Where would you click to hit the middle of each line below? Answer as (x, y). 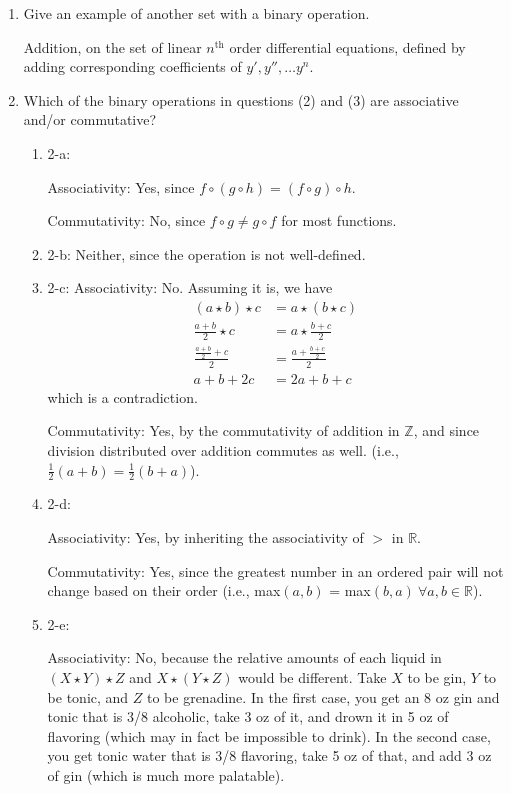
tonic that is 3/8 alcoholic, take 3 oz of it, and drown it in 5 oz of (248, 716)
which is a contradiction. (122, 396)
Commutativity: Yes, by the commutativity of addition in (223, 430)
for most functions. (339, 220)
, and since (446, 430)
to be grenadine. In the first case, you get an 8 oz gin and (323, 696)
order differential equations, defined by (347, 46)
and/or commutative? (90, 119)
